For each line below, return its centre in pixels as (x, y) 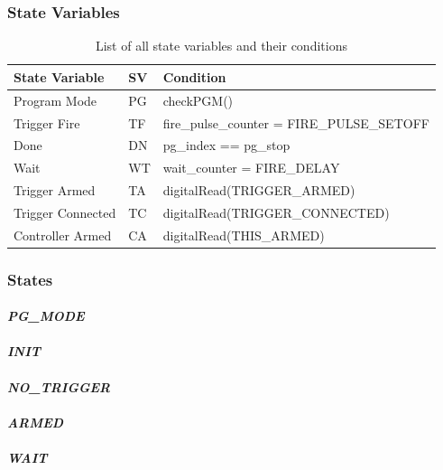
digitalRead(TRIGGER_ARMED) (259, 190)
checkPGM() (198, 100)
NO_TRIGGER (59, 386)
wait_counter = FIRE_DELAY (251, 168)
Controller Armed (63, 235)
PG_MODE (46, 316)
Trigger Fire (47, 122)
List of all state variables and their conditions (221, 46)
